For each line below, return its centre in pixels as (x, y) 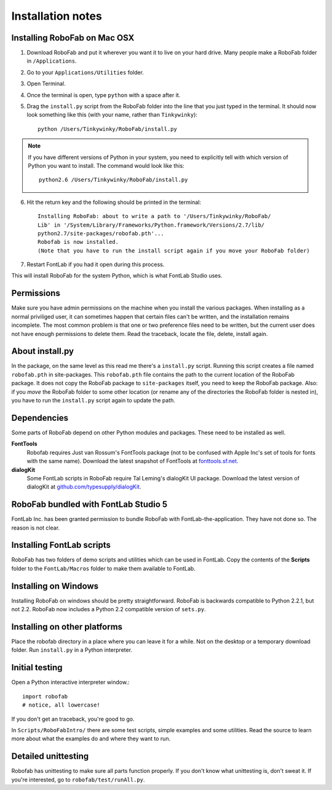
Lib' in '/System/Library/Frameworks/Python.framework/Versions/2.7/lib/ (151, 225)
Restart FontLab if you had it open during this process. (96, 265)
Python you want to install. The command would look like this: (106, 165)
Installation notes (57, 16)
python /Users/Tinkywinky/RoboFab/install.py (108, 129)
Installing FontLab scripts (61, 545)
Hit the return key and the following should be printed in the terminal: (114, 202)
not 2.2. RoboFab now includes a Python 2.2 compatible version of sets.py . (109, 609)
